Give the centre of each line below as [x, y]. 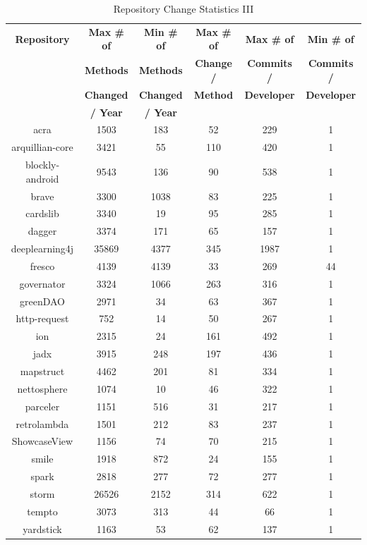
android [42, 178]
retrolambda [42, 423]
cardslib [42, 213]
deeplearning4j [42, 249]
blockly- [42, 165]
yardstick [42, 528]
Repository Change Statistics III [183, 8]
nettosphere [42, 388]
